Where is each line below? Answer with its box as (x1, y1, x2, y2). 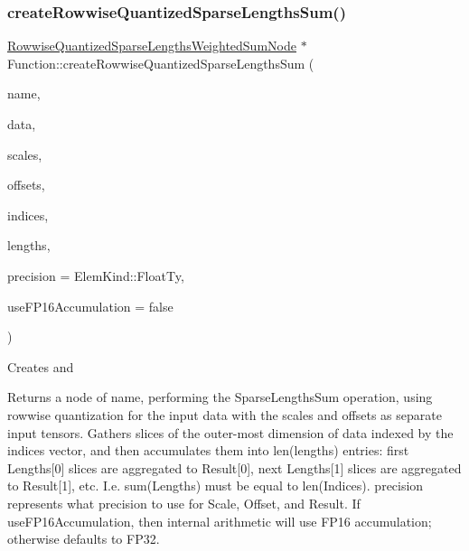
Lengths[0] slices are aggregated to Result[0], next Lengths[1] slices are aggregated (7, 458, 462, 477)
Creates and (7, 357, 74, 376)
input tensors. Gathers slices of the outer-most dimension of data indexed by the (7, 423, 454, 442)
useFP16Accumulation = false (7, 296, 174, 315)
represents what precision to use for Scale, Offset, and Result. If (7, 493, 361, 512)
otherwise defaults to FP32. (7, 529, 160, 548)
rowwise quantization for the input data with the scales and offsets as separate (7, 405, 442, 424)
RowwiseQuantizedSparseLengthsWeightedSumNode (7, 36, 296, 55)
